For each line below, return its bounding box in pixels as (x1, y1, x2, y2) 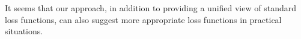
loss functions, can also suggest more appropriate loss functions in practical (5, 13, 282, 25)
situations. (5, 25, 43, 37)
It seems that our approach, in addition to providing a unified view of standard (5, 2, 297, 14)
